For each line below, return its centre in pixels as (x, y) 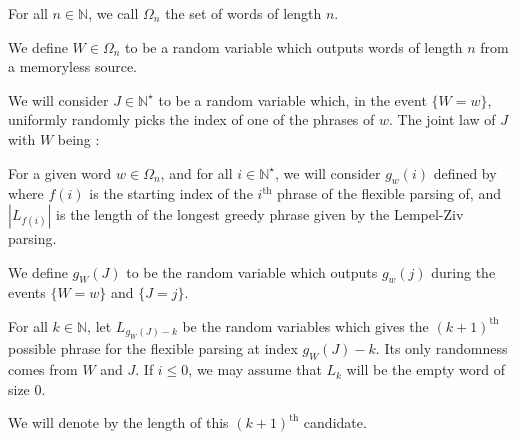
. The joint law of (442, 119)
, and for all (196, 172)
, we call (113, 13)
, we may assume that (255, 369)
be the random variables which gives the (305, 325)
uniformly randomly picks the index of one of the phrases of (191, 119)
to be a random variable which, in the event (292, 99)
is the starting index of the (171, 193)
